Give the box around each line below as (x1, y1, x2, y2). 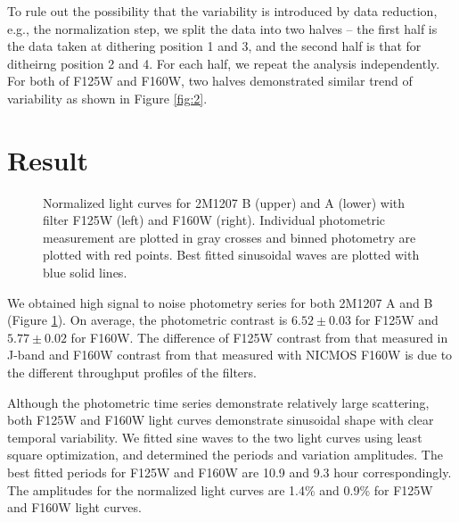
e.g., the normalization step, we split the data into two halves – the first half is (7, 19, 438, 37)
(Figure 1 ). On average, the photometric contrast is (7, 311, 288, 329)
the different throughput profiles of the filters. (7, 363, 257, 382)
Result (7, 141, 88, 178)
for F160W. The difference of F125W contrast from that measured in (70, 327, 448, 346)
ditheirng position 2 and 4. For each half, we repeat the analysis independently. (7, 54, 440, 72)
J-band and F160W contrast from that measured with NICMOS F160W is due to (7, 345, 453, 364)
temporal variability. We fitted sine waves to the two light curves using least (7, 427, 422, 446)
